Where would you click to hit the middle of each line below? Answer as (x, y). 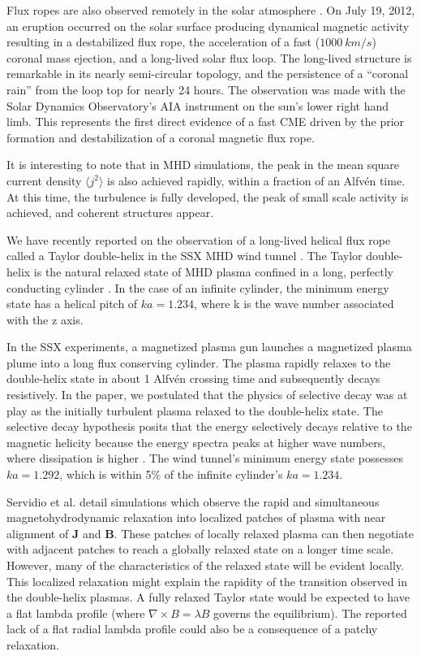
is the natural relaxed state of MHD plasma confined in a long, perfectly (213, 271)
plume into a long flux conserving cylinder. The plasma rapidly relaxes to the (199, 362)
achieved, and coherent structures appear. (110, 213)
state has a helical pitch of (72, 304)
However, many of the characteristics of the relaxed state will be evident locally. (205, 565)
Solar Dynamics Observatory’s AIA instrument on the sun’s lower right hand (198, 105)
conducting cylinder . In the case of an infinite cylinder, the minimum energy (198, 287)
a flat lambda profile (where (76, 613)
